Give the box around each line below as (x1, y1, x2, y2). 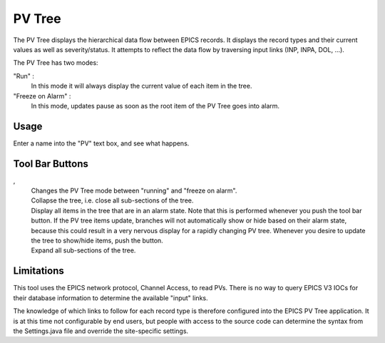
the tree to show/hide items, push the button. (31, 236, 163, 245)
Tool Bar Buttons (13, 158, 89, 170)
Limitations (13, 265, 64, 277)
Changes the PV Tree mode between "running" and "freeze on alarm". (31, 186, 237, 195)
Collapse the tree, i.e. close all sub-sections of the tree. (31, 196, 194, 205)
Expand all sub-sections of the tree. (31, 246, 136, 255)
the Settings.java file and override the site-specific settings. (13, 327, 189, 335)
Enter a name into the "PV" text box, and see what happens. (13, 139, 190, 148)
